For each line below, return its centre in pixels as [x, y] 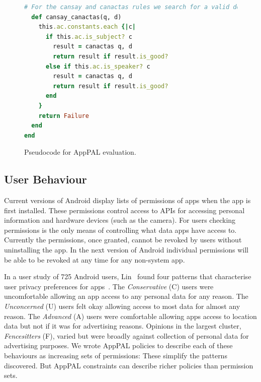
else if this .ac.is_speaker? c [98, 66]
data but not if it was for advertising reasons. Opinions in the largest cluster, [123, 326]
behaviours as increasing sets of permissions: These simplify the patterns [116, 356]
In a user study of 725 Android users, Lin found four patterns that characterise [128, 276]
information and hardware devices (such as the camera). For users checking [120, 220]
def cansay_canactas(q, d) [76, 17]
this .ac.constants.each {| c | [87, 27]
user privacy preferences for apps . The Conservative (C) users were [109, 286]
